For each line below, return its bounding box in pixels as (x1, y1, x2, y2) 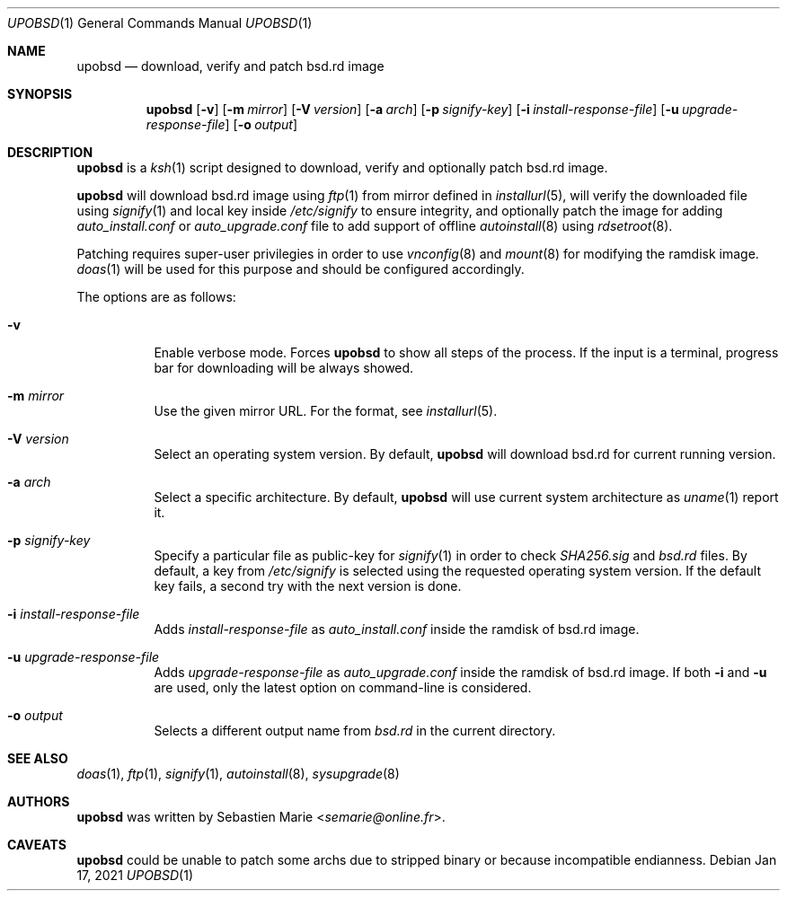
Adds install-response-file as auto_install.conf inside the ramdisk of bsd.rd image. (154, 621, 640, 637)
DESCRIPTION (7, 145, 93, 160)
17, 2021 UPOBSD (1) (76, 867, 193, 883)
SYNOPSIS (7, 86, 73, 101)
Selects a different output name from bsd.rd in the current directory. (154, 723, 556, 738)
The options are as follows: (76, 289, 236, 304)
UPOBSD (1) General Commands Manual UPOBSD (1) (7, 15, 313, 31)
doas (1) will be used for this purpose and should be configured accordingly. (76, 261, 525, 277)
